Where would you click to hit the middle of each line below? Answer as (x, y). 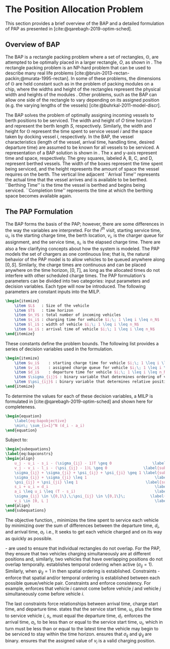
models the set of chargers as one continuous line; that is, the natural (78, 254)
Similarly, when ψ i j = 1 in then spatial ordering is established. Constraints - (83, 572)
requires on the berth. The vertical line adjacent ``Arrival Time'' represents (82, 174)
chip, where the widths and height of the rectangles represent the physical (83, 89)
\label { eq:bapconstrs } (29, 454)
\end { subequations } (26, 510)
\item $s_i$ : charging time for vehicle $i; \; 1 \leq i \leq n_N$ (87, 320)
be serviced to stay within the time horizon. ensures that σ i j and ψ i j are (78, 635)
